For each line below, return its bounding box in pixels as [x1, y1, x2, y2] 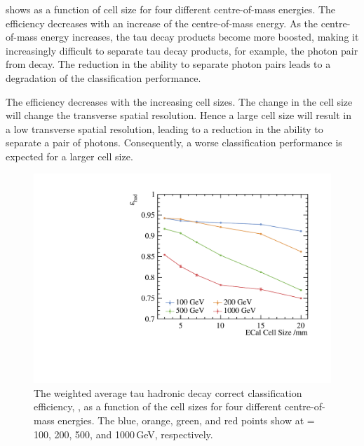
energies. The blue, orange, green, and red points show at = [58, 412, 315, 427]
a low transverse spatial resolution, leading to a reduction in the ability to [6, 121, 323, 136]
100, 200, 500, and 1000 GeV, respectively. [34, 426, 213, 441]
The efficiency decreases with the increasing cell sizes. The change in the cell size [6, 94, 353, 109]
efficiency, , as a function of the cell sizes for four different [34, 399, 282, 414]
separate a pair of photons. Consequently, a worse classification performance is [6, 135, 342, 150]
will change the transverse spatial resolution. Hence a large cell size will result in [6, 108, 351, 123]
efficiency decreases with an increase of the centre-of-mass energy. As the [6, 15, 318, 30]
